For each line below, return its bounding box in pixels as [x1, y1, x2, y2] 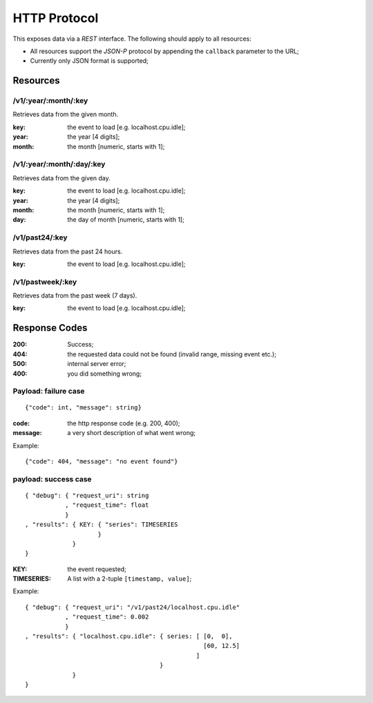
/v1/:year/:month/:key [12, 96, 88, 106]
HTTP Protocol [12, 10, 99, 26]
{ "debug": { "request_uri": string [25, 491, 149, 499]
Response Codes [12, 322, 88, 334]
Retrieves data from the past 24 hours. [12, 247, 123, 256]
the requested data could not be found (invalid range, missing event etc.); [67, 349, 276, 358]
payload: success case [12, 474, 93, 483]
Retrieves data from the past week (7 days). [12, 291, 137, 300]
